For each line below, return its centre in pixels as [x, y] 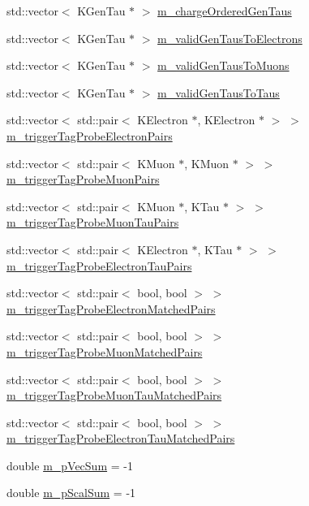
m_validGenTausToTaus [219, 92]
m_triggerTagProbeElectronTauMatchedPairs [121, 438]
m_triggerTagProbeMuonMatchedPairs [105, 351]
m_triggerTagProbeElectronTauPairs [99, 265]
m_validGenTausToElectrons [230, 38]
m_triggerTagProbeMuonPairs [83, 179]
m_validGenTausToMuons [223, 65]
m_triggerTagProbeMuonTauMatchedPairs [114, 395]
